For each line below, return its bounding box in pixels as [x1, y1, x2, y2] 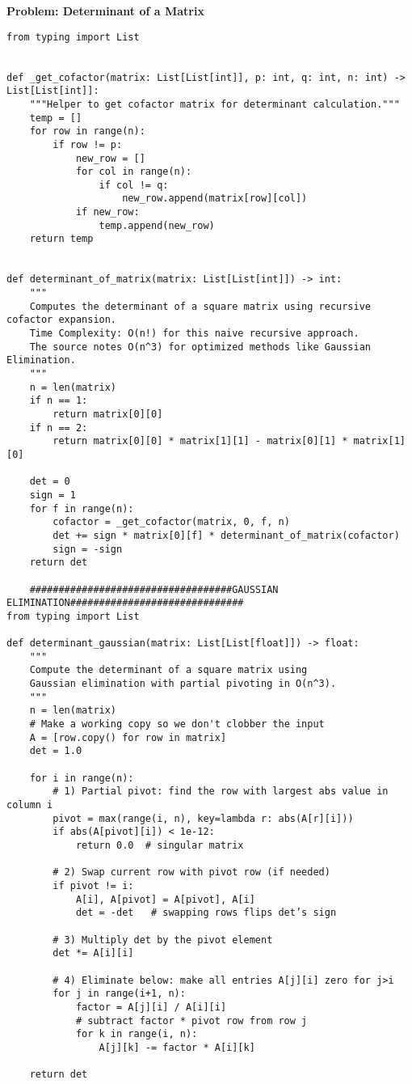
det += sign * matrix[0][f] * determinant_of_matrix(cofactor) [53, 529, 400, 541]
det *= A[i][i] [53, 947, 134, 959]
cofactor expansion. [6, 314, 117, 326]
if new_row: [75, 206, 140, 218]
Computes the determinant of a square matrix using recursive [29, 300, 372, 312]
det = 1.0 [29, 745, 82, 757]
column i [6, 799, 53, 811]
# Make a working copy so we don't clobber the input [29, 718, 325, 730]
